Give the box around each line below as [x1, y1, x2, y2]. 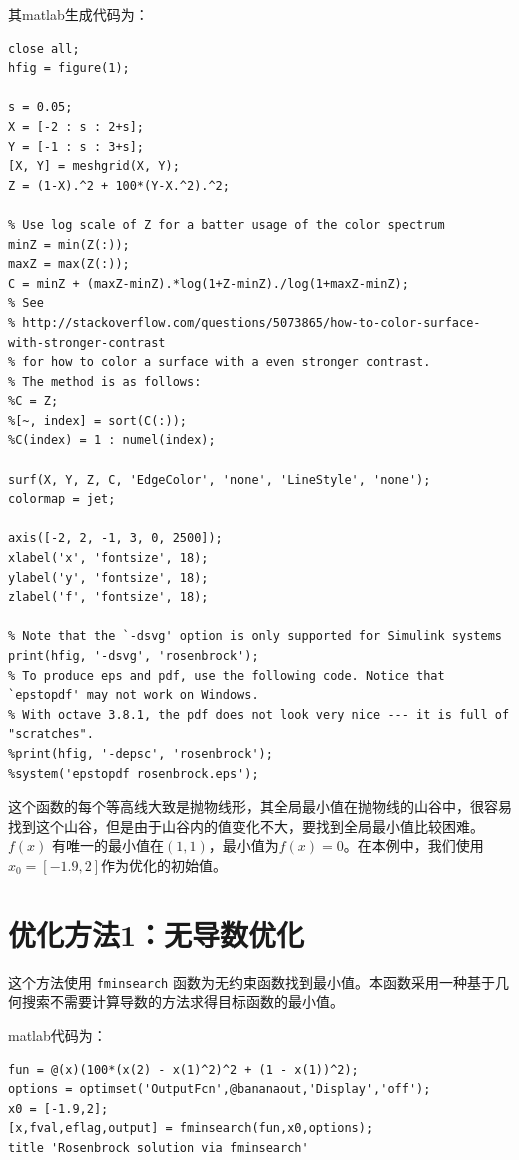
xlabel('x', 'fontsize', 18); [8, 551, 209, 566]
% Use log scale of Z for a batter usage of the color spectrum [8, 217, 445, 232]
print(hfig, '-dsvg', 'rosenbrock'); [8, 649, 259, 663]
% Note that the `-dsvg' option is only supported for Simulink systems [8, 629, 502, 644]
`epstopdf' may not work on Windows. [8, 688, 259, 703]
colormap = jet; [8, 492, 116, 507]
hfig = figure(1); [8, 61, 130, 76]
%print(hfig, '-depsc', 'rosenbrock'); [8, 746, 273, 761]
